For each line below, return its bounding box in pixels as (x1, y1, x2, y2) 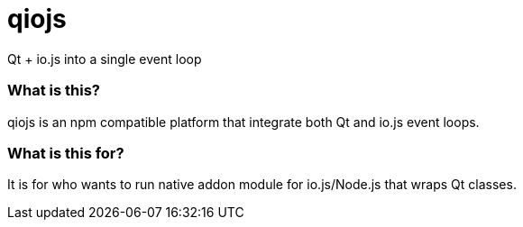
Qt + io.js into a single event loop (7, 50, 202, 67)
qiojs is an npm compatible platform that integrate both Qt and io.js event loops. (7, 113, 480, 130)
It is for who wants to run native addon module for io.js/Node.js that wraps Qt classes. (7, 177, 517, 193)
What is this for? (7, 143, 124, 162)
